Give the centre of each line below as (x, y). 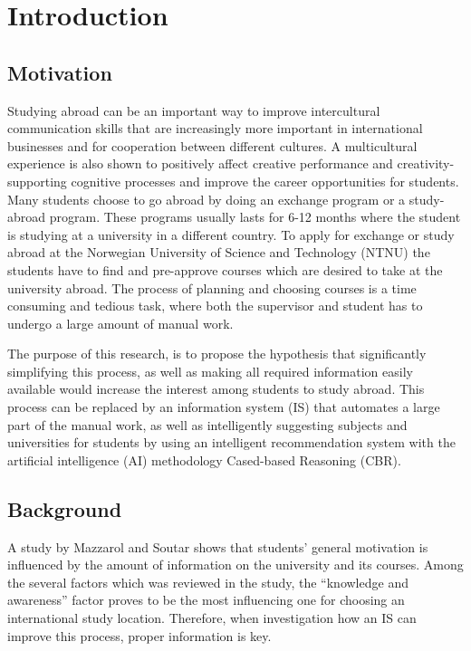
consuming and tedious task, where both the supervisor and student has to (215, 306)
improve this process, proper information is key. (139, 635)
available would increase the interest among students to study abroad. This (216, 389)
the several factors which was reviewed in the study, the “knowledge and (208, 582)
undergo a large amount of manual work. (120, 323)
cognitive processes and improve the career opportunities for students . (265, 181)
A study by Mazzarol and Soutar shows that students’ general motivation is (218, 546)
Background (65, 508)
